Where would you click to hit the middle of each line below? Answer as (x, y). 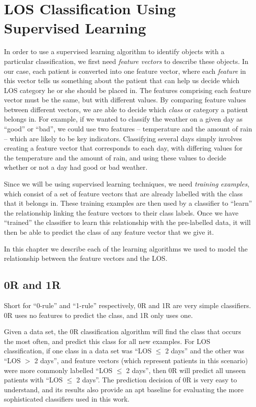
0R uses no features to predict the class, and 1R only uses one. (98, 315)
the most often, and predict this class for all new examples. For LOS (107, 341)
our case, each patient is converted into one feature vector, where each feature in (125, 71)
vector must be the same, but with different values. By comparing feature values (125, 100)
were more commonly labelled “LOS (58, 370)
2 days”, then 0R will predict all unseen (186, 370)
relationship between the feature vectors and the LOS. (86, 258)
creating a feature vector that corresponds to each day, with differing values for (123, 148)
